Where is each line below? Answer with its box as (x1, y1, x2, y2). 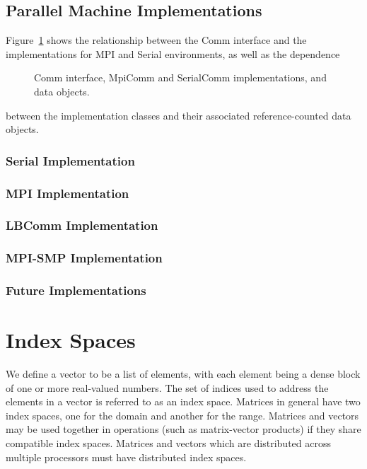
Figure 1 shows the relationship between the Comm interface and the (6, 33, 307, 47)
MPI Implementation (6, 184, 129, 202)
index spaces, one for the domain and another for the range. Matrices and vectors (6, 407, 359, 422)
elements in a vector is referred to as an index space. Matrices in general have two (6, 394, 361, 409)
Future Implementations (6, 282, 146, 299)
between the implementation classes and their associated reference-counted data (6, 108, 351, 122)
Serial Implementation (6, 151, 135, 169)
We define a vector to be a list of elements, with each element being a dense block (6, 366, 361, 381)
